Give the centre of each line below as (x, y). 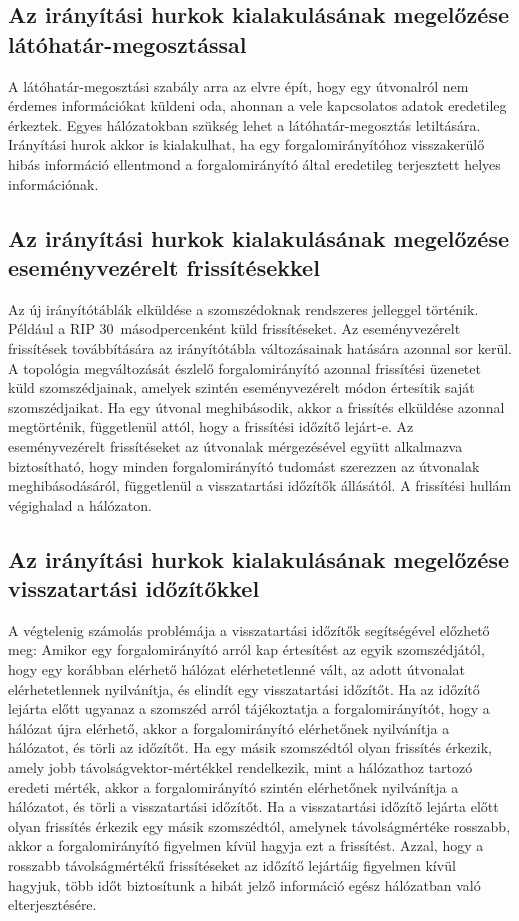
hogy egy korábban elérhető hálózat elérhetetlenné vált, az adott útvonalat (237, 669)
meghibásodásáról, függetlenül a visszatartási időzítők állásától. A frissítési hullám (260, 485)
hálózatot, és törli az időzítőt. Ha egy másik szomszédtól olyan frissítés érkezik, (250, 747)
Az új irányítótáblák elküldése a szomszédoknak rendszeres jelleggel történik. (243, 308)
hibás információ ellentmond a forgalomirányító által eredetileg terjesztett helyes (254, 163)
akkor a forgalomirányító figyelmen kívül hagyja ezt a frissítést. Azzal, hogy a (246, 845)
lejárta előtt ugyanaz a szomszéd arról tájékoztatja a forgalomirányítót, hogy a (249, 708)
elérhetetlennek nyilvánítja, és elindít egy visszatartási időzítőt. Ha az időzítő (244, 688)
